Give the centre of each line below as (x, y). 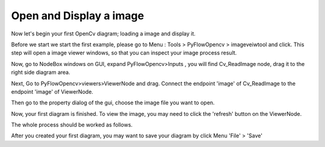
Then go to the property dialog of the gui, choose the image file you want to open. (113, 103)
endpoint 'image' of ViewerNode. (52, 91)
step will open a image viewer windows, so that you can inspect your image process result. (124, 53)
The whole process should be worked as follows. (72, 125)
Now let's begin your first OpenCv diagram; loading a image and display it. (103, 34)
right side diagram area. (41, 73)
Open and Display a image (78, 16)
